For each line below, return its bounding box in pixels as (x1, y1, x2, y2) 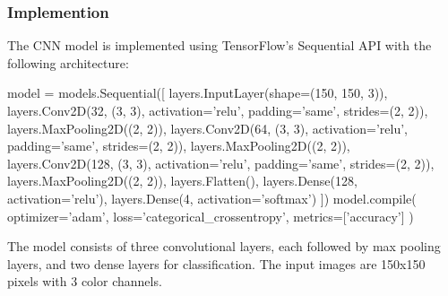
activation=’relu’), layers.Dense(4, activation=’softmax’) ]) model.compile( (7, 188, 417, 207)
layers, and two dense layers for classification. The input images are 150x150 (7, 254, 426, 273)
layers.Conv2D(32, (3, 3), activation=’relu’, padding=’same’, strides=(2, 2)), (7, 101, 428, 119)
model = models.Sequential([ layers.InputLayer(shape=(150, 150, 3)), (7, 83, 388, 102)
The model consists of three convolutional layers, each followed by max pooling (7, 237, 441, 256)
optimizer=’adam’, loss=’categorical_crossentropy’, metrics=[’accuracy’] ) (7, 206, 414, 225)
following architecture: (7, 53, 129, 72)
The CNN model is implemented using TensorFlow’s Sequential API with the (7, 36, 432, 55)
